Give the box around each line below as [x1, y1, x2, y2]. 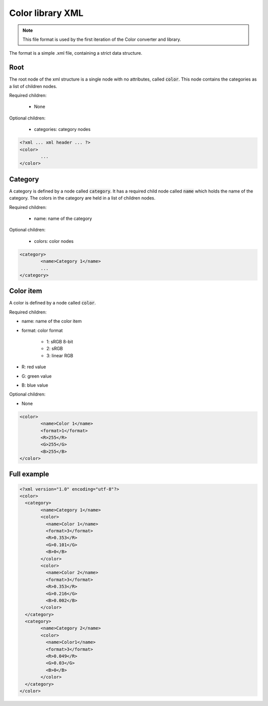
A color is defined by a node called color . [9, 300, 96, 306]
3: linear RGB [46, 352, 73, 358]
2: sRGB [46, 346, 63, 352]
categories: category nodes [34, 126, 91, 132]
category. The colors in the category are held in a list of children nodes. [9, 195, 156, 201]
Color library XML [9, 7, 84, 18]
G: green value [21, 373, 52, 379]
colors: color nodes [34, 238, 74, 244]
